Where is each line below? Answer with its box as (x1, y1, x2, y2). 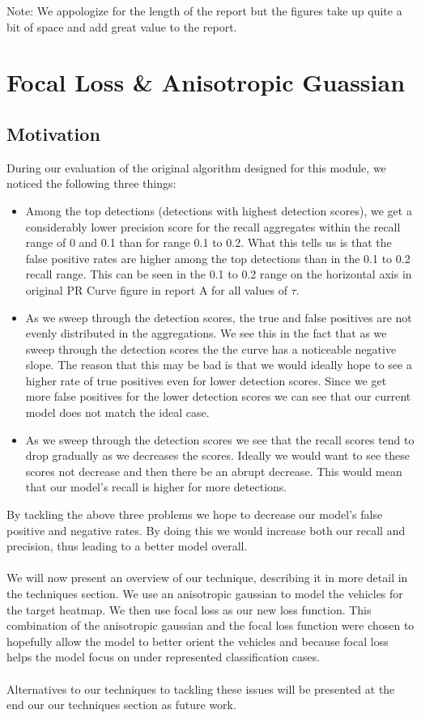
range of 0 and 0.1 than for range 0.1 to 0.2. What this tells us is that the (25, 234, 392, 251)
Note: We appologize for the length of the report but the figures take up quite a (6, 2, 402, 19)
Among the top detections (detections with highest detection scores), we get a (25, 202, 412, 219)
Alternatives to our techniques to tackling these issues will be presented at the (6, 680, 395, 697)
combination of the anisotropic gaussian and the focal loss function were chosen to (6, 617, 415, 634)
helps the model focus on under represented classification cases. (6, 648, 321, 665)
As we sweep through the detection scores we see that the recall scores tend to (25, 431, 415, 448)
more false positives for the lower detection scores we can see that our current (25, 388, 411, 405)
